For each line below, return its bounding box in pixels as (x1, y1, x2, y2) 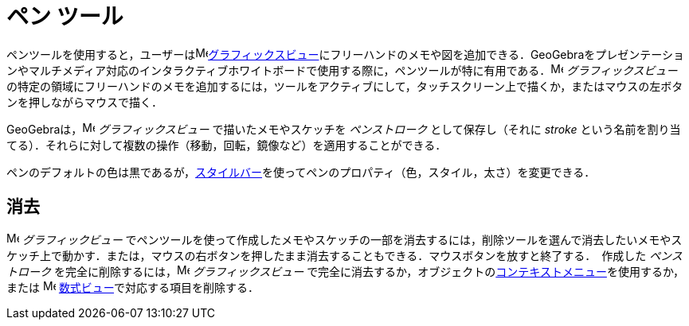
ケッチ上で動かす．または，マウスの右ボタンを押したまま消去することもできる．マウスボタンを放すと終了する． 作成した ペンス (6, 248, 683, 262)
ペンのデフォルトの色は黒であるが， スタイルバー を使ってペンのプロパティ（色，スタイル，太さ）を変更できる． (6, 165, 596, 179)
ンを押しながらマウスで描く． (6, 95, 162, 109)
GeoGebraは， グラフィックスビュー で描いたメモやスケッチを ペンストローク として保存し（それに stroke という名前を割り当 (6, 122, 681, 136)
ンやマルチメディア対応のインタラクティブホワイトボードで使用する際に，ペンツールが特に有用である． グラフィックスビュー (6, 63, 678, 77)
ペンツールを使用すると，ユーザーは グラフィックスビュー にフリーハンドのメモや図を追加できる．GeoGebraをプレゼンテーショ (6, 47, 684, 61)
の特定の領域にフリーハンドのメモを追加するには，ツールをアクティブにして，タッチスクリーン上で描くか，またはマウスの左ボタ (6, 79, 683, 93)
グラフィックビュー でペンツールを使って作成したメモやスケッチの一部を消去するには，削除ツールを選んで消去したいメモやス (22, 232, 683, 246)
